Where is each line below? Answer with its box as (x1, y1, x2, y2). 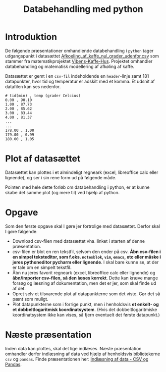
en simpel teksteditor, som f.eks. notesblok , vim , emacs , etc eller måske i (12, 254, 161, 260)
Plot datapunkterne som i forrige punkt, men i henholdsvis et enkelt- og (12, 301, 159, 307)
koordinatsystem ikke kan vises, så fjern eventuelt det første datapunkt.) (12, 312, 160, 318)
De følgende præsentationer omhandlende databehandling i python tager (5, 48, 154, 53)
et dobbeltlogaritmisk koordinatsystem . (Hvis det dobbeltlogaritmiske (12, 306, 158, 313)
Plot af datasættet (5, 153, 81, 164)
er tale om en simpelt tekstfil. (12, 264, 72, 270)
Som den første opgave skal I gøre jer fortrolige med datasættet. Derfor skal (5, 223, 160, 229)
